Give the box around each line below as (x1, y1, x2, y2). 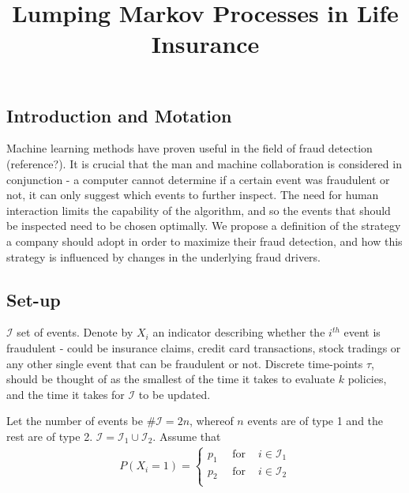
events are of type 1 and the (247, 412, 384, 429)
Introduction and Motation (6, 103, 232, 127)
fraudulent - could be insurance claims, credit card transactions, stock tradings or (6, 339, 401, 356)
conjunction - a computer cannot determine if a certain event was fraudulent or (6, 171, 390, 187)
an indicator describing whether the (152, 324, 325, 341)
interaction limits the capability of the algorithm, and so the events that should (6, 201, 391, 218)
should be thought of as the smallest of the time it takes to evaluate (6, 371, 336, 387)
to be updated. (138, 386, 211, 402)
